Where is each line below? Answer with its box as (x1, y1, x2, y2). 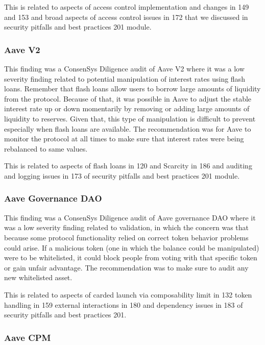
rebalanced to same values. (4, 143, 88, 154)
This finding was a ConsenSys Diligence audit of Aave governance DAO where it (4, 212, 256, 223)
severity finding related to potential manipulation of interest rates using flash (4, 73, 245, 84)
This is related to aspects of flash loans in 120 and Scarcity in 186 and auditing (4, 160, 252, 171)
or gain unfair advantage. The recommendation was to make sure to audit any (4, 262, 249, 273)
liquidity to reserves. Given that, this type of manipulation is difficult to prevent (4, 113, 256, 124)
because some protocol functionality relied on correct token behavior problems (4, 232, 249, 242)
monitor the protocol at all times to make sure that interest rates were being (4, 133, 244, 144)
